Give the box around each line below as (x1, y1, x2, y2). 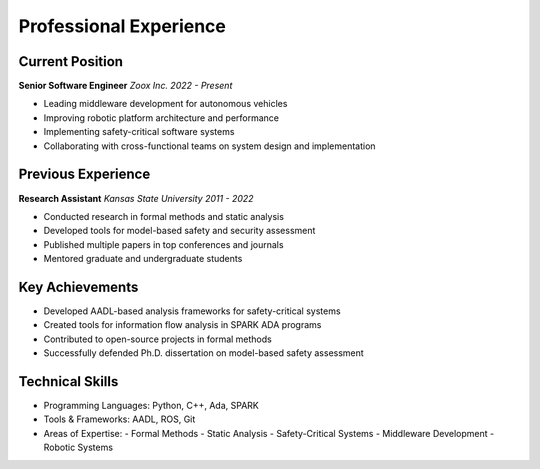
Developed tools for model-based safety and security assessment (43, 225, 316, 237)
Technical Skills (18, 373, 119, 390)
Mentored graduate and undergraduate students (43, 253, 243, 265)
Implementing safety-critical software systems (43, 126, 235, 138)
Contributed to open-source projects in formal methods (43, 333, 272, 345)
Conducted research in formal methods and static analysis (43, 210, 285, 222)
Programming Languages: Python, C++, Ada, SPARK (43, 400, 259, 412)
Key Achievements (18, 278, 139, 295)
